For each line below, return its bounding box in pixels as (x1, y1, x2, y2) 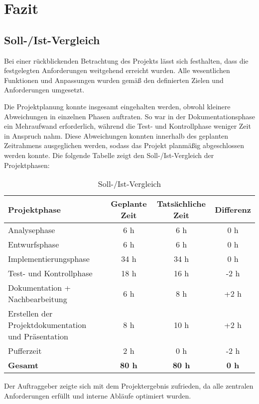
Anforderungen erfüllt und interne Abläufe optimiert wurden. (4, 390, 191, 401)
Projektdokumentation (8, 319, 87, 331)
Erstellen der (8, 308, 53, 320)
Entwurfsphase (8, 239, 59, 250)
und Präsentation (8, 330, 68, 342)
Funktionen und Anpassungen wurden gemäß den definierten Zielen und (4, 75, 224, 85)
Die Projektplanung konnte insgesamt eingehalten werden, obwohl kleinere (4, 101, 231, 111)
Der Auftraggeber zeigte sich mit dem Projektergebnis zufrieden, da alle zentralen (4, 381, 254, 391)
